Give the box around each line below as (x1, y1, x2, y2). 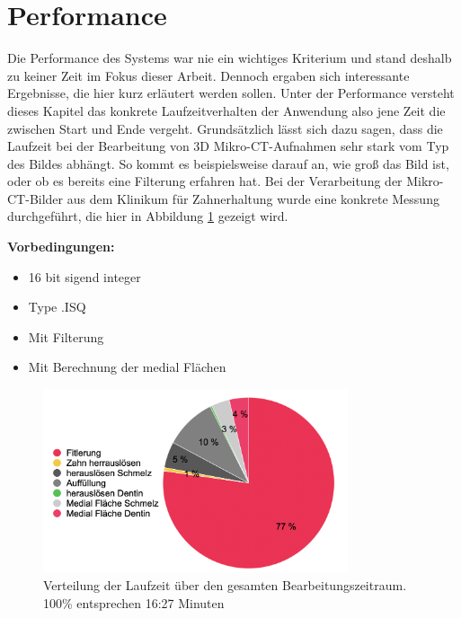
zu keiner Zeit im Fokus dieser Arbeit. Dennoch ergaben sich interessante (7, 66, 410, 84)
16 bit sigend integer (28, 267, 141, 286)
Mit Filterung (28, 327, 104, 346)
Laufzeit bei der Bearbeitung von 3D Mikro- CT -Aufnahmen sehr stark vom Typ (7, 137, 449, 155)
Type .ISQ (28, 297, 86, 316)
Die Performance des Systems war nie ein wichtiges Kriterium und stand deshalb (7, 49, 452, 67)
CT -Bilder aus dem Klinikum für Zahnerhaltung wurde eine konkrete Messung (7, 189, 439, 207)
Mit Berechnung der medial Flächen (28, 358, 226, 376)
